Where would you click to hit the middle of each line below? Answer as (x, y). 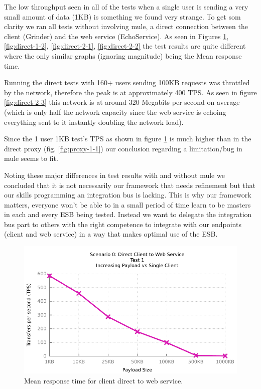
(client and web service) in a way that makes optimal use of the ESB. (111, 234)
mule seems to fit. (31, 158)
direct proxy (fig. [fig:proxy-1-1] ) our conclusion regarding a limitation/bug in (123, 148)
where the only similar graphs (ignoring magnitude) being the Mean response (123, 55)
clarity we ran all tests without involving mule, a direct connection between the (126, 26)
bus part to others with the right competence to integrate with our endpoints (123, 224)
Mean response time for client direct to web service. (104, 381)
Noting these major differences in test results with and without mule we (114, 175)
